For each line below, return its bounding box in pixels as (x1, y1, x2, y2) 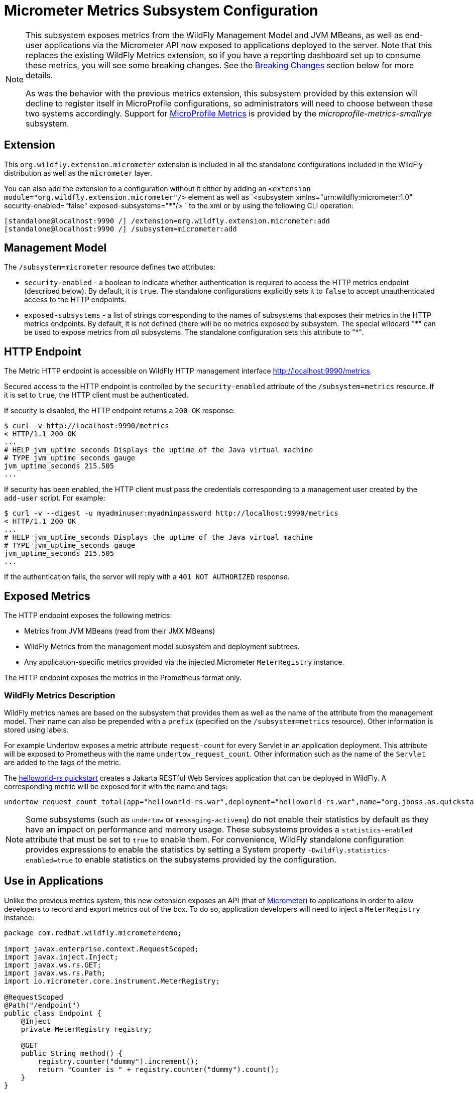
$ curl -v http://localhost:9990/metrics (4, 422, 169, 430)
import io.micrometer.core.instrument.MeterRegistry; (4, 977, 220, 985)
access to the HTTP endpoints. (24, 295, 127, 304)
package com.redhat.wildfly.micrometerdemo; (4, 928, 182, 937)
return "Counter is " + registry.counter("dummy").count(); (38, 1065, 279, 1073)
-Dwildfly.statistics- (308, 846, 391, 854)
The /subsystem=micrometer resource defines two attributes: (4, 263, 215, 272)
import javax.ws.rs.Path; (4, 968, 106, 977)
